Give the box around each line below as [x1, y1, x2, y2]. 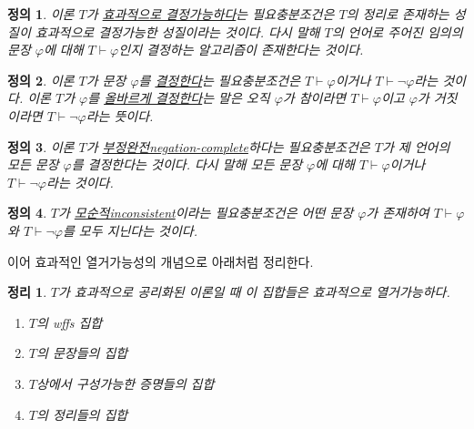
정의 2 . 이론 [7, 70, 75, 89]
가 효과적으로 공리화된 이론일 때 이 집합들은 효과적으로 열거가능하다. [57, 282, 450, 301]
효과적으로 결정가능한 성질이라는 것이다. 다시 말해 [35, 22, 320, 41]
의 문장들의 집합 [35, 343, 128, 363]
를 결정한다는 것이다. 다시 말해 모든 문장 [71, 155, 303, 174]
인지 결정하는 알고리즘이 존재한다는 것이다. [118, 40, 364, 59]
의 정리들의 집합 [35, 404, 128, 424]
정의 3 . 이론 [7, 137, 75, 156]
